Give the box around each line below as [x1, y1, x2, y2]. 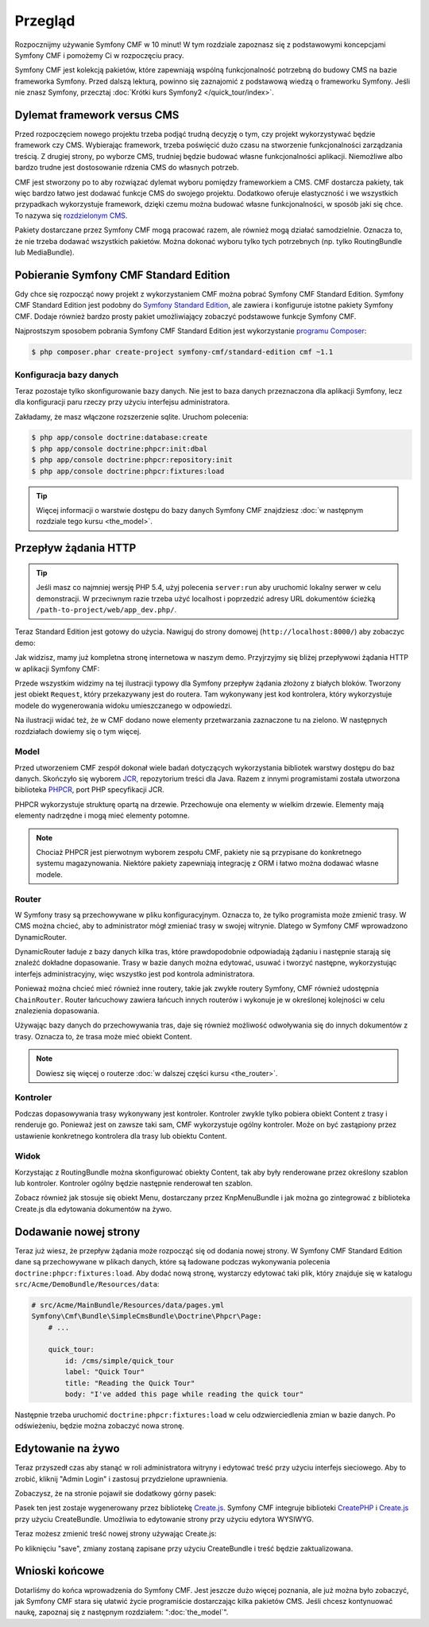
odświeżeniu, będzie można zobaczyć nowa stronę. [14, 1421, 184, 1431]
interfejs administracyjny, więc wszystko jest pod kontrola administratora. [14, 969, 255, 978]
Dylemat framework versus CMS [14, 108, 180, 122]
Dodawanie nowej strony [14, 1225, 141, 1238]
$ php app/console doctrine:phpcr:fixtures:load [31, 466, 225, 476]
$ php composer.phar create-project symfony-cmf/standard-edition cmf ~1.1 [31, 347, 334, 356]
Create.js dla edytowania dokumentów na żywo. [14, 1204, 172, 1213]
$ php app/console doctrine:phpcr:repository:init [31, 456, 234, 464]
